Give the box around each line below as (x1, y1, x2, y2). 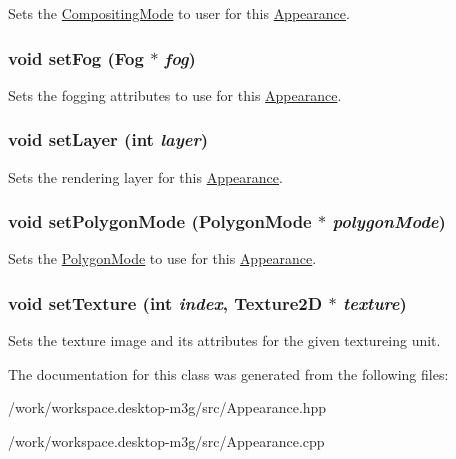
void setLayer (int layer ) (8, 127, 209, 152)
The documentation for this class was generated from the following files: (8, 363, 449, 384)
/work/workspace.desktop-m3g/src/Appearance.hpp (8, 397, 327, 418)
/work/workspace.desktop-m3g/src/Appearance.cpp (8, 431, 325, 452)
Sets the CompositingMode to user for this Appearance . (8, 3, 350, 23)
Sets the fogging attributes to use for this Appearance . (8, 84, 342, 105)
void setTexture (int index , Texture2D (8, 290, 323, 315)
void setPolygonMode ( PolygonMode (8, 209, 312, 234)
